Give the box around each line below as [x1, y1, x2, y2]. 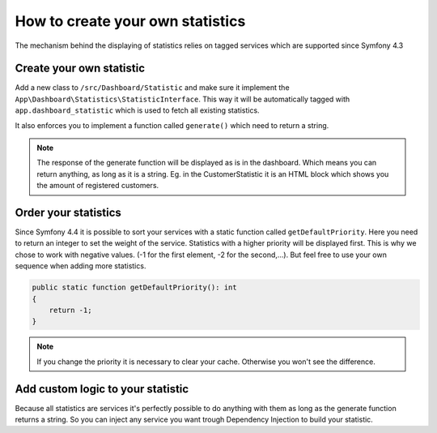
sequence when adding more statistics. [15, 261, 146, 271]
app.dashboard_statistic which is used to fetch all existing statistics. [15, 105, 260, 115]
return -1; [49, 306, 92, 315]
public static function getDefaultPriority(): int [32, 283, 238, 292]
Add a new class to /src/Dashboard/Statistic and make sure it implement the [15, 83, 291, 92]
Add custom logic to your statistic [15, 382, 189, 396]
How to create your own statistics [15, 12, 246, 30]
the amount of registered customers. [36, 181, 159, 191]
